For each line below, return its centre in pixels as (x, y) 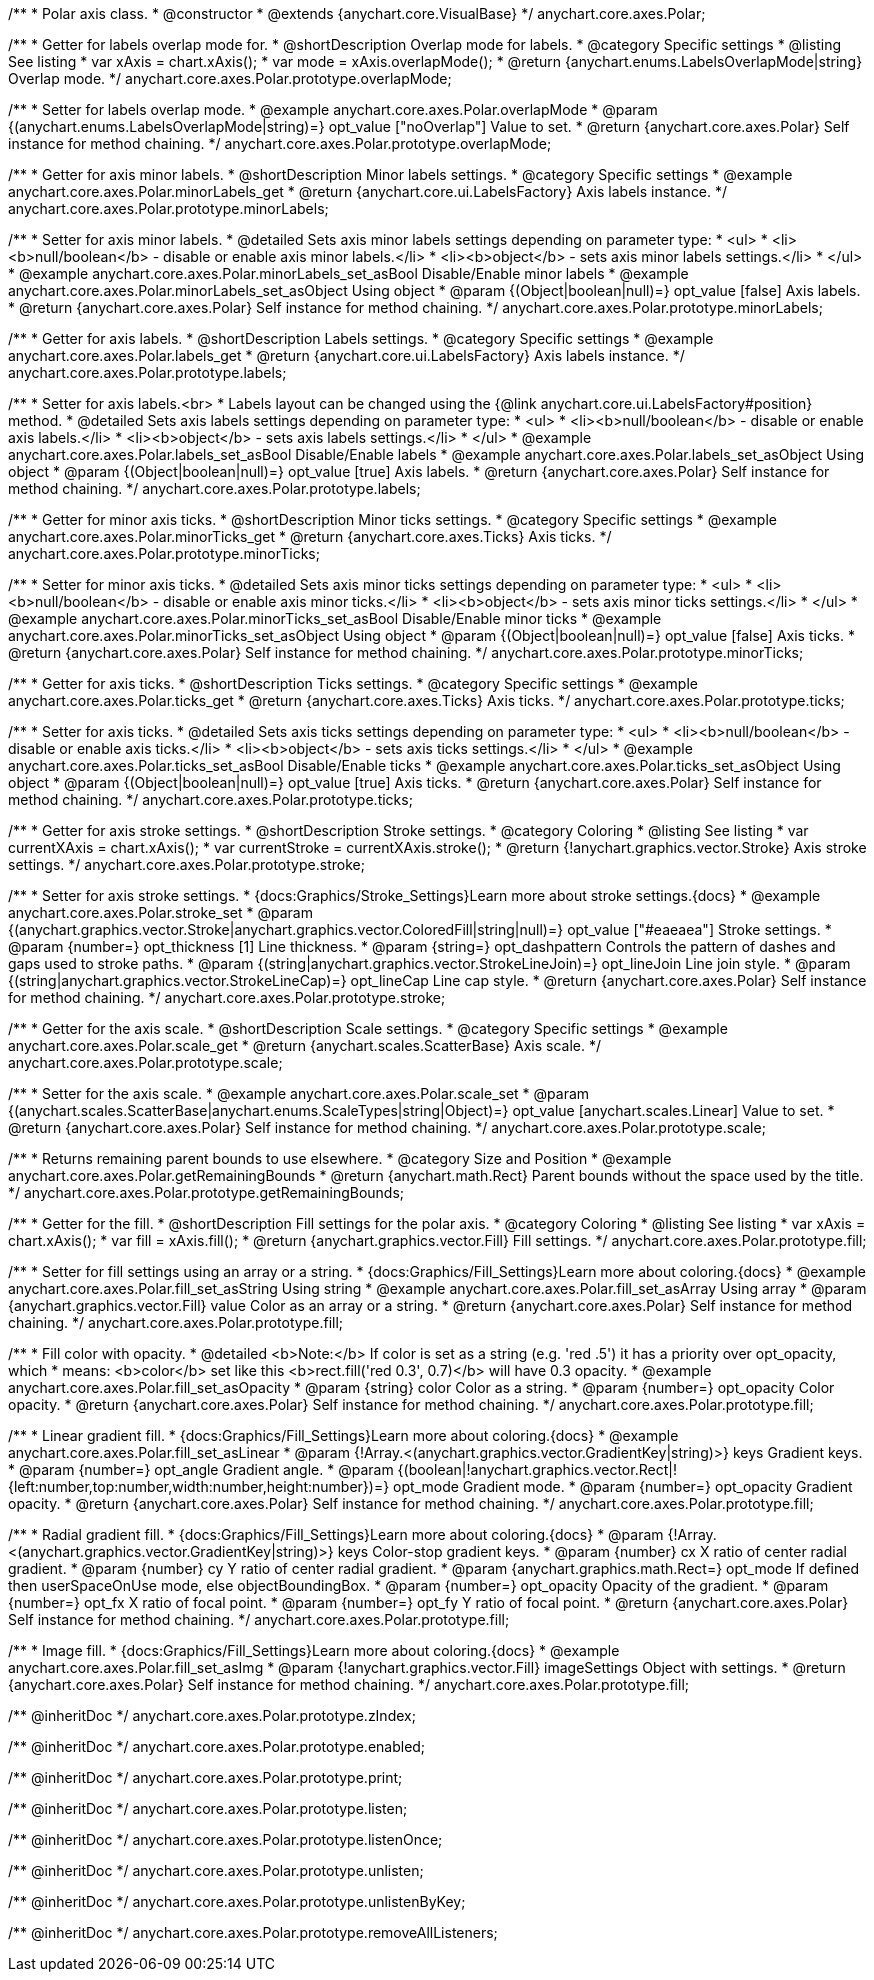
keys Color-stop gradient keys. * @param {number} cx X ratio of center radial (592, 1551)
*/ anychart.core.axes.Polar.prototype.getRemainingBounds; (206, 1192)
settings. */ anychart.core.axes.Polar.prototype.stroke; (186, 864)
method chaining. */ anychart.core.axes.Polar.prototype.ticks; (210, 799)
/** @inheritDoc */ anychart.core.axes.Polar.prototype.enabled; (217, 1746)
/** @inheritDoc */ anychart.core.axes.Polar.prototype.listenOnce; (225, 1839)
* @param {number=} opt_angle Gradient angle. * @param (201, 1469)
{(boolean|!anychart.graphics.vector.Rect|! (537, 1469)
